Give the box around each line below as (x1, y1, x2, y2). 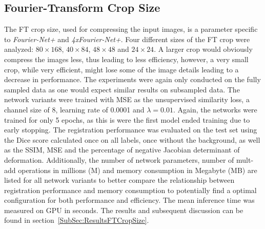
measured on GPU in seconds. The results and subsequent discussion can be (4, 204, 243, 215)
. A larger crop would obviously (154, 44, 253, 54)
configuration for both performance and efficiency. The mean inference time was (4, 195, 255, 205)
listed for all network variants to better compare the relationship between (4, 175, 235, 185)
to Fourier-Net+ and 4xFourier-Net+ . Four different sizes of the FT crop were (4, 33, 250, 44)
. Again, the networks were (173, 104, 257, 115)
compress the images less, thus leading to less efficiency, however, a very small (4, 53, 249, 64)
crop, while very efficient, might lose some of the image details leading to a (4, 64, 239, 74)
